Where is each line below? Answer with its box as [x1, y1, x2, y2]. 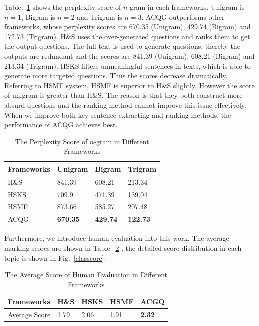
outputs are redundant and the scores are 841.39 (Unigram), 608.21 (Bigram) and [4, 50, 255, 61]
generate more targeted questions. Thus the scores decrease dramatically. [4, 70, 228, 81]
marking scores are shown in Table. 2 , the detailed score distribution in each [4, 242, 242, 253]
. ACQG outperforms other [141, 11, 225, 22]
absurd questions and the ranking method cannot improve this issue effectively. [4, 99, 246, 110]
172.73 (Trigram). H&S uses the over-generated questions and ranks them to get [4, 31, 250, 41]
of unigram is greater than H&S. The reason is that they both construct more [4, 90, 243, 100]
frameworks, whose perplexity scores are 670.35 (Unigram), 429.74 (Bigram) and [4, 21, 251, 32]
